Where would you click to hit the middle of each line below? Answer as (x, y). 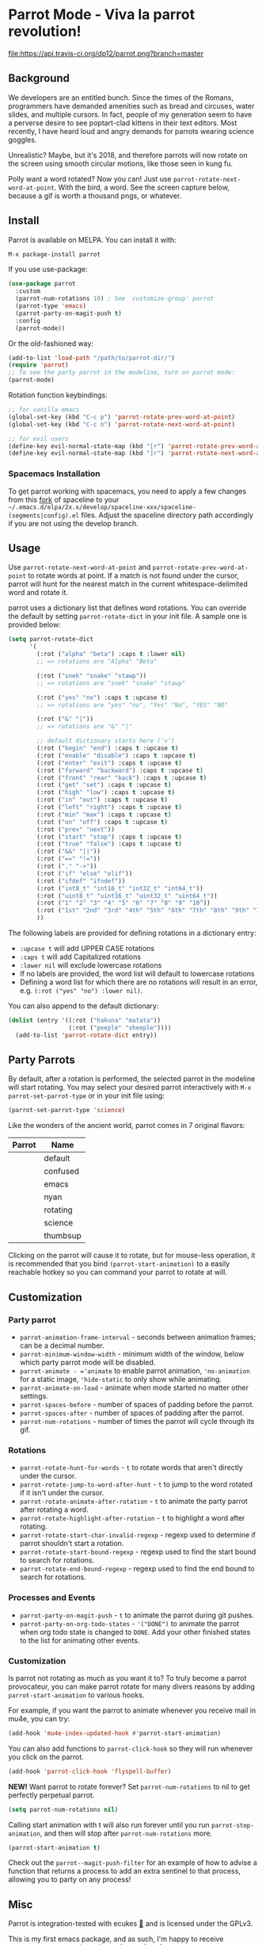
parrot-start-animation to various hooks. (76, 1694)
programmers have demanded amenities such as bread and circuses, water (131, 105)
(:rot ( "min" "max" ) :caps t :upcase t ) (104, 815)
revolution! (45, 31)
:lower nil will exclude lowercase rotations (91, 965)
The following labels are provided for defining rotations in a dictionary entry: (132, 933)
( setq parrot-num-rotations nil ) (63, 1809)
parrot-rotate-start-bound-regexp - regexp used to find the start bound (138, 1552)
